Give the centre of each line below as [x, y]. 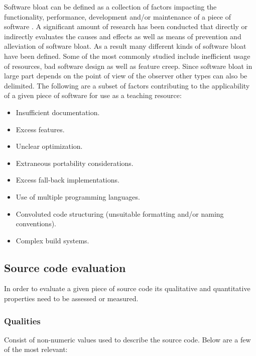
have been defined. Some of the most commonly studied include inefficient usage [127, 56]
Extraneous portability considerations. [75, 163]
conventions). [36, 224]
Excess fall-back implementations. [68, 180]
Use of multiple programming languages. [78, 196]
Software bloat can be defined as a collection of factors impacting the [110, 7]
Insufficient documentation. [58, 112]
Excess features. [40, 129]
